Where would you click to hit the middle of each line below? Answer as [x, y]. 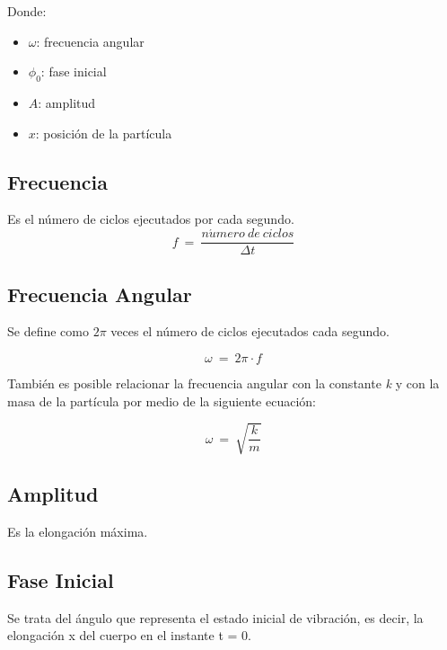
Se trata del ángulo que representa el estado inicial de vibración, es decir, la [215, 617]
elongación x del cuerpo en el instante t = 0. [129, 635]
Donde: [27, 11]
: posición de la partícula [104, 133]
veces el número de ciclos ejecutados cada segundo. [250, 331]
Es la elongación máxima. [78, 531]
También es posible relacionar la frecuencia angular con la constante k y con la [223, 383]
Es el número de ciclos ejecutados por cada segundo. [151, 219]
